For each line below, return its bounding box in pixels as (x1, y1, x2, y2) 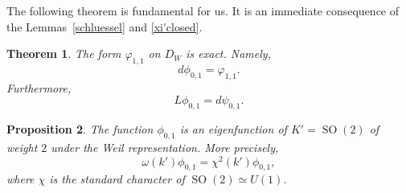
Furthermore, (6, 79, 72, 96)
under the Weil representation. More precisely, (51, 138, 279, 155)
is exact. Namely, (186, 45, 271, 62)
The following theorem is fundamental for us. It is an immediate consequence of (6, 2, 400, 18)
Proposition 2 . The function (6, 121, 154, 138)
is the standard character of (49, 170, 185, 187)
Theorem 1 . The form (6, 45, 121, 62)
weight (6, 138, 38, 155)
